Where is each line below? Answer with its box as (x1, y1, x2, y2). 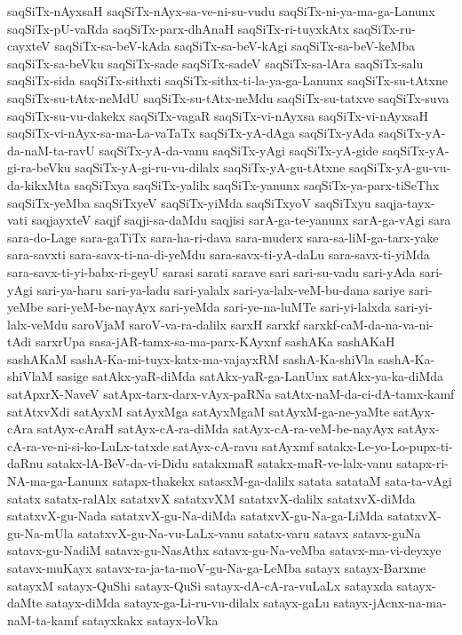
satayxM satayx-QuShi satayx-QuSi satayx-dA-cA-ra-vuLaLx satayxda (7, 575, 394, 594)
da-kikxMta (7, 175, 70, 194)
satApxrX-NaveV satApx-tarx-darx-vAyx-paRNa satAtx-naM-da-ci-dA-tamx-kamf (7, 385, 455, 403)
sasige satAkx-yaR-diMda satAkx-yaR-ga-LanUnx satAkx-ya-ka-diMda (57, 367, 444, 385)
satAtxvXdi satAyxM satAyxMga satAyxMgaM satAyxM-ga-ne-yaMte (7, 401, 390, 420)
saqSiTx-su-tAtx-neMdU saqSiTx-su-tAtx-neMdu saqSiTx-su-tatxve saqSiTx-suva (7, 88, 450, 107)
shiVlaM (7, 367, 53, 385)
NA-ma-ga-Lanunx (7, 472, 108, 490)
